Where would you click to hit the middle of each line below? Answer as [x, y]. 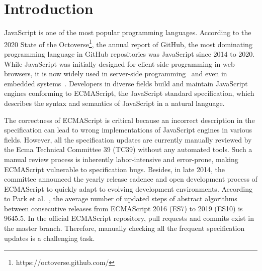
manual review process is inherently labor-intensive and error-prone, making [121, 159]
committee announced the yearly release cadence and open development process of [131, 179]
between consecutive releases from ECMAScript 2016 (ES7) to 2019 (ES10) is [123, 208]
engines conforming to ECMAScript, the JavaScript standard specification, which [129, 93]
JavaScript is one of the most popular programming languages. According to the [128, 32]
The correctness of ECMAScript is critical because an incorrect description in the [129, 120]
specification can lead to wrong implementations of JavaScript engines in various [128, 130]
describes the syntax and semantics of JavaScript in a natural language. [114, 103]
